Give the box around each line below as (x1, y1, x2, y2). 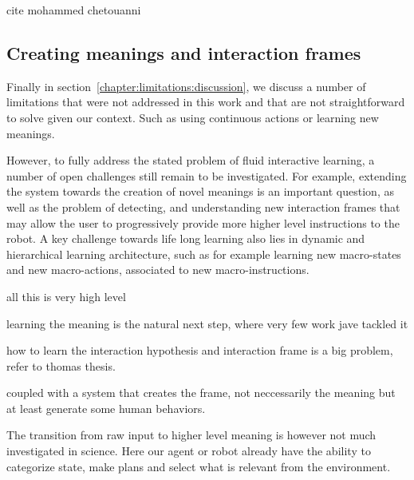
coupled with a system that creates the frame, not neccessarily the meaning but (6, 384, 396, 401)
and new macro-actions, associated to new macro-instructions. (6, 261, 310, 278)
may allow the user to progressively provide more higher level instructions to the (6, 214, 400, 231)
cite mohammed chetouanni (6, 2, 141, 18)
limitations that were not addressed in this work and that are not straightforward (6, 93, 405, 110)
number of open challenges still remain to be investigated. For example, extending (6, 167, 407, 184)
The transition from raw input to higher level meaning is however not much (6, 426, 377, 443)
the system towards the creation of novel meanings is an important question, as (6, 183, 394, 200)
